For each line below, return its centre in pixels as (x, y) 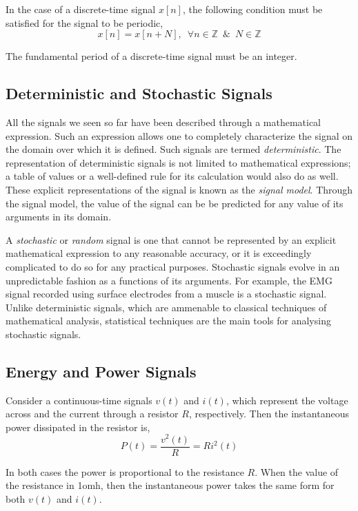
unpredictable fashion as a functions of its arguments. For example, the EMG (169, 280)
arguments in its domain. (59, 217)
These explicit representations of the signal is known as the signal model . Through (179, 189)
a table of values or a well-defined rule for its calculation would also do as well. (172, 176)
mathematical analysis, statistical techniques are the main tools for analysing (168, 321)
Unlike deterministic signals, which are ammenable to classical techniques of (166, 307)
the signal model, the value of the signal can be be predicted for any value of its (175, 203)
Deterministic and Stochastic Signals (139, 93)
